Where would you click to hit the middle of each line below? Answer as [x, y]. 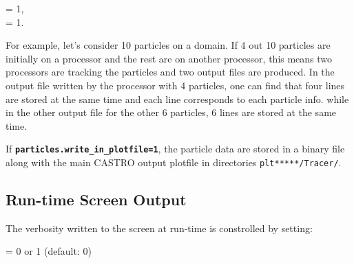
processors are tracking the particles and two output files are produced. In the [170, 72]
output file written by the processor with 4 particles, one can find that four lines [175, 85]
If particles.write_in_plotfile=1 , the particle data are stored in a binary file [175, 149]
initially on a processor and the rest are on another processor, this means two [169, 58]
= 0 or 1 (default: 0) [49, 251]
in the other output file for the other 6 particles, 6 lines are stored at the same [171, 112]
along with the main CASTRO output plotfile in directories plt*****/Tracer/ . [174, 162]
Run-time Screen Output [96, 199]
